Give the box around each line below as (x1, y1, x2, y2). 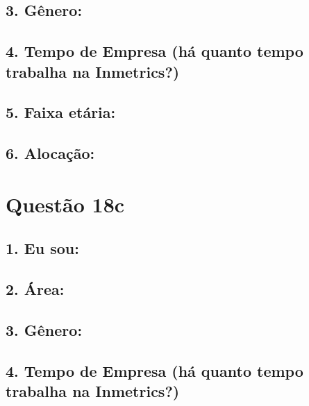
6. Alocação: (6, 142, 95, 164)
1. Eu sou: (6, 237, 79, 259)
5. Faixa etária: (6, 101, 116, 123)
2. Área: (6, 278, 65, 300)
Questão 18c (6, 189, 125, 218)
